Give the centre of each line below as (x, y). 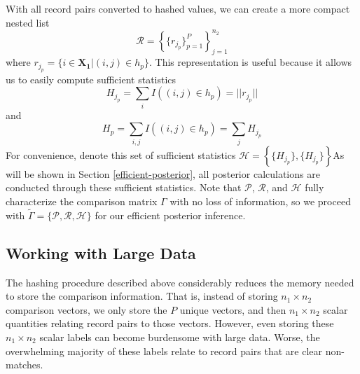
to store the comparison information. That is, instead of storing (142, 296)
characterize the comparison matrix (82, 201)
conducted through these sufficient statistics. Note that (124, 187)
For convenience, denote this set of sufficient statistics (121, 154)
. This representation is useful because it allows (251, 62)
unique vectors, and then (233, 309)
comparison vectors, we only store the (86, 309)
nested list (28, 22)
